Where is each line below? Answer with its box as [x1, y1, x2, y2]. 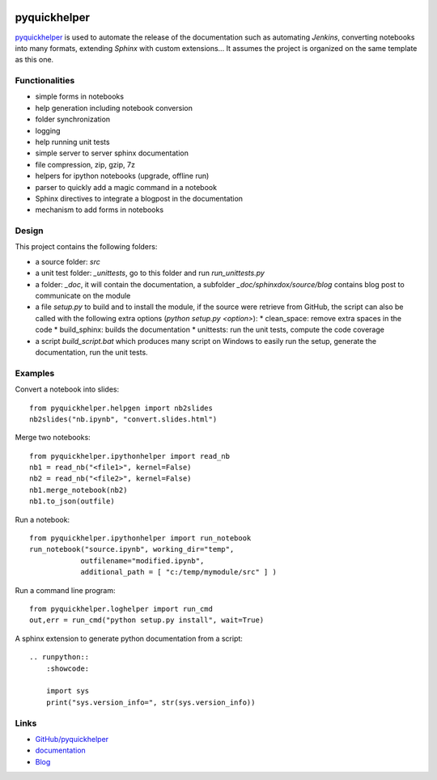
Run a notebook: [15, 515, 70, 524]
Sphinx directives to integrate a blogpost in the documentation [35, 193, 243, 203]
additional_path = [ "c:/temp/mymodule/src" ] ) [80, 567, 277, 577]
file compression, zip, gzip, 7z [35, 159, 135, 169]
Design [15, 225, 44, 236]
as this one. [15, 55, 54, 65]
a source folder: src [35, 256, 100, 266]
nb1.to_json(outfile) [29, 497, 115, 506]
